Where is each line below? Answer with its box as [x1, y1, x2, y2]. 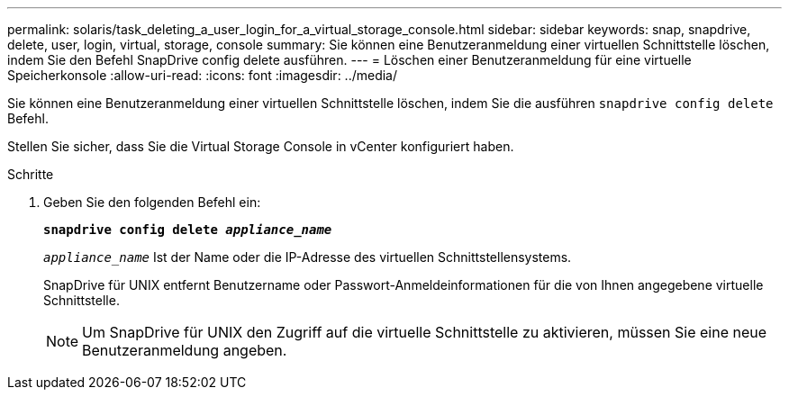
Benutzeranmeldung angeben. [82, 341, 287, 359]
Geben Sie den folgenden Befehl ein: [43, 194, 261, 210]
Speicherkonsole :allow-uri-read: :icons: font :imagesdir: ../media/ [7, 68, 398, 83]
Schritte [7, 167, 54, 182]
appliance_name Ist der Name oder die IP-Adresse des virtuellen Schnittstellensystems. [43, 249, 572, 265]
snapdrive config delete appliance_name [43, 222, 332, 237]
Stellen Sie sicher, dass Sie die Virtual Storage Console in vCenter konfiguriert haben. [7, 139, 514, 154]
